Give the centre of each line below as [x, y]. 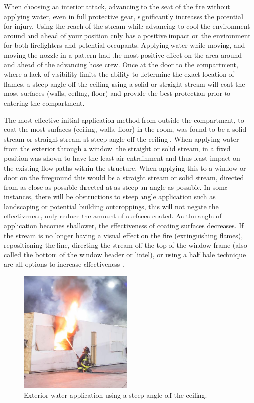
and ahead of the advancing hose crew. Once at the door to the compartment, [121, 64]
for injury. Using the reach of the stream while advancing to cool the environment [127, 26]
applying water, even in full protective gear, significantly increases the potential [124, 16]
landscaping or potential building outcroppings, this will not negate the [111, 206]
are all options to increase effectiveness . [64, 264]
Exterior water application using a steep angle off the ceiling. [115, 394]
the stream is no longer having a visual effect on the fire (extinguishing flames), [124, 235]
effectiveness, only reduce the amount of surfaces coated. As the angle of [113, 216]
